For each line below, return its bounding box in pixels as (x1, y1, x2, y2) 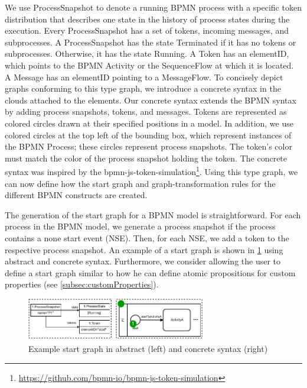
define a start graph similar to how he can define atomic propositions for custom (5, 266, 296, 279)
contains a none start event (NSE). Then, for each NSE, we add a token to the (5, 231, 289, 244)
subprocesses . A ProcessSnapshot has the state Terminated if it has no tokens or (5, 35, 296, 48)
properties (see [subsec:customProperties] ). (5, 278, 159, 290)
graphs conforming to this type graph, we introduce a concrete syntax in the (5, 82, 281, 95)
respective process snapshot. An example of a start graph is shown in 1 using (5, 243, 283, 256)
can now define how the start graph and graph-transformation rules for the (5, 177, 276, 189)
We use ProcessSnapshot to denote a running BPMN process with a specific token (5, 1, 302, 13)
